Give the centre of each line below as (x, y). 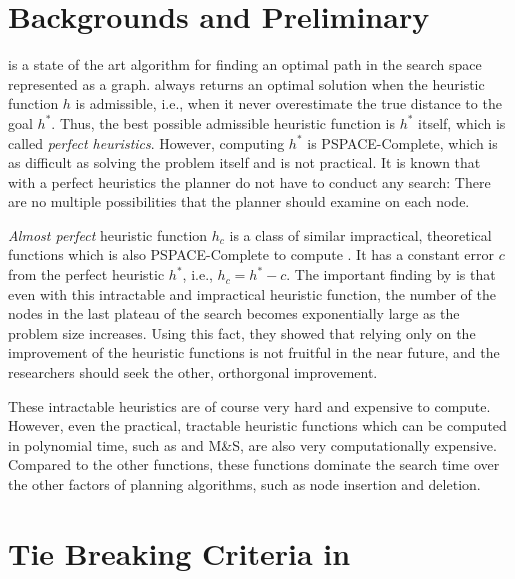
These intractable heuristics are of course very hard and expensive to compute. (249, 405)
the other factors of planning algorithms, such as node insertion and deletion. (244, 484)
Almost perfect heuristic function (108, 234)
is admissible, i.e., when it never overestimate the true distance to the (288, 103)
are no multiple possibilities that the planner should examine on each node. (239, 201)
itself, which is (462, 122)
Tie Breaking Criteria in (179, 552)
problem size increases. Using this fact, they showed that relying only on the (242, 332)
